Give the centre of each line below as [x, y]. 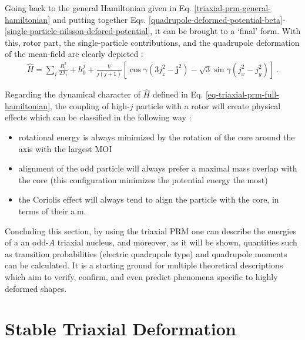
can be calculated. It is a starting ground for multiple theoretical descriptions [144, 265]
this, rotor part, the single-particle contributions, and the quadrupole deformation [152, 42]
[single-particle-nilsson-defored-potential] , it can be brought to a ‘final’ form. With [153, 31]
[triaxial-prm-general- [232, 8]
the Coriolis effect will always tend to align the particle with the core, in [149, 199]
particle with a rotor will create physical [208, 105]
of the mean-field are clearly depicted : [74, 54]
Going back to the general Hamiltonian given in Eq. [98, 8]
